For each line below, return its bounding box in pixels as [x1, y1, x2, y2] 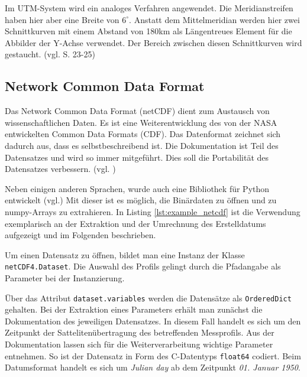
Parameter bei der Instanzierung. [5, 271, 125, 284]
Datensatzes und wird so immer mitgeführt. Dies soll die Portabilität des [5, 151, 269, 163]
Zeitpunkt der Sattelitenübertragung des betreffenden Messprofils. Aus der [5, 326, 274, 339]
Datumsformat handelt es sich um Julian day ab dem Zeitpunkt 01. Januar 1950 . [5, 361, 300, 373]
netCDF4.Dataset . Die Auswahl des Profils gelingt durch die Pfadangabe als [5, 260, 281, 272]
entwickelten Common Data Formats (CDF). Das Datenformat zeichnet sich [5, 128, 281, 140]
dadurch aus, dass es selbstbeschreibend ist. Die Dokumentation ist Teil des [5, 139, 279, 151]
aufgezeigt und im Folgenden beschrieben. [5, 229, 156, 241]
